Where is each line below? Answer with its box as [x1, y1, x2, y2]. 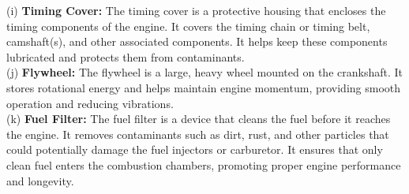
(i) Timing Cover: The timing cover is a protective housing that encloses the [6, 2, 386, 18]
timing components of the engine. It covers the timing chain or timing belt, [6, 17, 370, 34]
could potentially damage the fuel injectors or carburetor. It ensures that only [6, 141, 383, 158]
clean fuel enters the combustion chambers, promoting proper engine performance [6, 156, 401, 173]
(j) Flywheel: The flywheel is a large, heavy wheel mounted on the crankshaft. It [6, 64, 403, 80]
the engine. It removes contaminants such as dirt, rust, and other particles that [6, 125, 389, 142]
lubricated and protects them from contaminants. [6, 48, 245, 65]
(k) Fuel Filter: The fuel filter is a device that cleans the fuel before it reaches [6, 110, 391, 127]
